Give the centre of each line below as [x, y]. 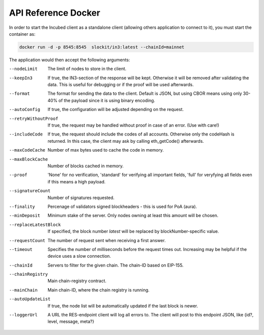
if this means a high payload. [77, 181]
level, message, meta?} [71, 322]
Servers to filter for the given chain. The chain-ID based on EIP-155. [116, 265]
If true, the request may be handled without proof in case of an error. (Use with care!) [133, 125]
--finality [22, 206]
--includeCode [26, 134]
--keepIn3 [21, 78]
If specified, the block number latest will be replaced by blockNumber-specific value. [133, 231]
